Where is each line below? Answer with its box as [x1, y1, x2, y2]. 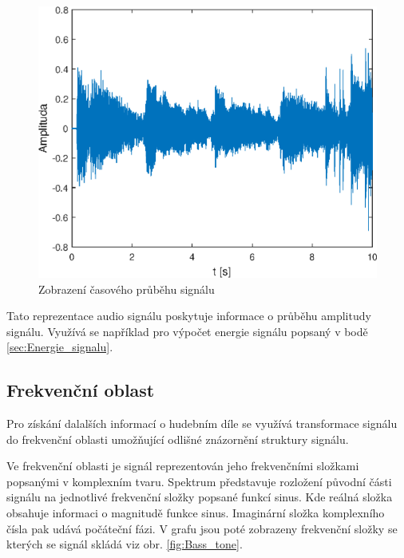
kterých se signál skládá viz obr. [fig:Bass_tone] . [6, 536, 243, 552]
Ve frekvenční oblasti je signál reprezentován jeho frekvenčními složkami [6, 457, 359, 474]
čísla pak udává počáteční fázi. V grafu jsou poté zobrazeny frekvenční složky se [6, 520, 398, 536]
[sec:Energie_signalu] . [6, 338, 113, 355]
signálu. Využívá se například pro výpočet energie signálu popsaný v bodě [6, 323, 368, 339]
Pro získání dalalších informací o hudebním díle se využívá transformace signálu [6, 415, 398, 432]
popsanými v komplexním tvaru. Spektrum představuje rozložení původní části [6, 473, 392, 489]
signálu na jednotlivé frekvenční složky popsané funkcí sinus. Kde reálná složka [6, 489, 393, 505]
